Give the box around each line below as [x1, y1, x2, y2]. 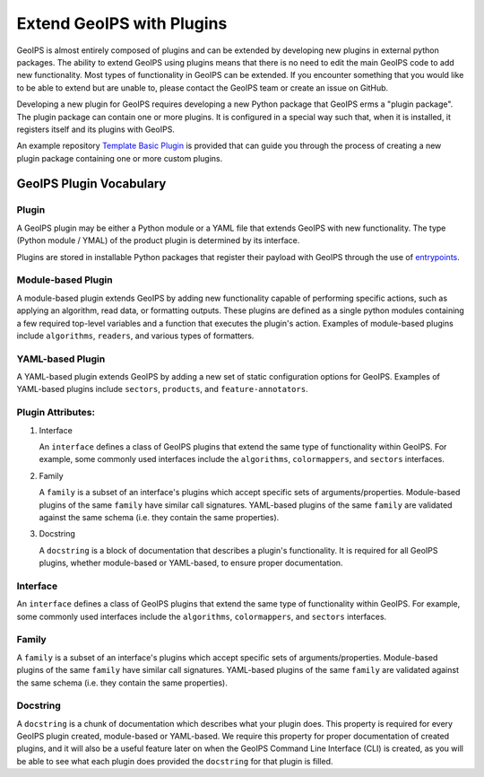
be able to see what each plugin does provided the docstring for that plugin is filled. [16, 755, 333, 766]
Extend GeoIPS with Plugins [16, 13, 228, 33]
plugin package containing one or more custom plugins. [16, 153, 223, 163]
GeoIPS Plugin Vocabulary [16, 176, 167, 192]
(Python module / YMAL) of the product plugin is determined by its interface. [16, 235, 300, 246]
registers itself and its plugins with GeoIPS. [16, 124, 175, 135]
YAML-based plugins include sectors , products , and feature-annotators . [16, 384, 308, 395]
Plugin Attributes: [16, 406, 96, 419]
